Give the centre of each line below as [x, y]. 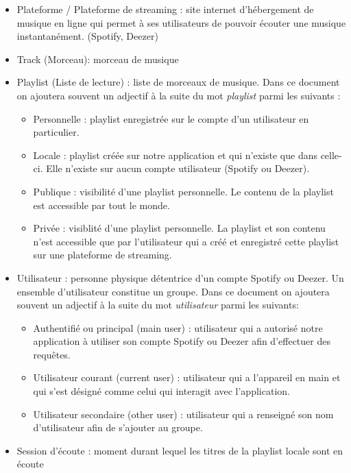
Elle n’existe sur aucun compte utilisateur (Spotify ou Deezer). [178, 168]
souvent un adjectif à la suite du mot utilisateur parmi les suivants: [158, 305]
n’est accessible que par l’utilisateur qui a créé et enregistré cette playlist [186, 241]
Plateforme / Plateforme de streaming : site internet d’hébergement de [165, 9]
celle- [331, 155]
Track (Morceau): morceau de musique [98, 59]
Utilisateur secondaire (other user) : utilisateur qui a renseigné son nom [183, 414]
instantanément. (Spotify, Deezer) [87, 36]
